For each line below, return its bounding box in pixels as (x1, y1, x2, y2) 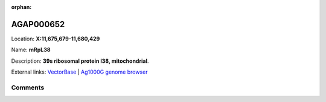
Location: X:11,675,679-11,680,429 (11, 35, 100, 42)
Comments (11, 83, 45, 92)
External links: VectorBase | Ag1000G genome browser (11, 68, 148, 75)
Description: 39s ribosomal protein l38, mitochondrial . (11, 57, 149, 65)
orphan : (11, 4, 32, 10)
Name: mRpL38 (11, 46, 51, 54)
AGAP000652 (11, 19, 65, 30)
